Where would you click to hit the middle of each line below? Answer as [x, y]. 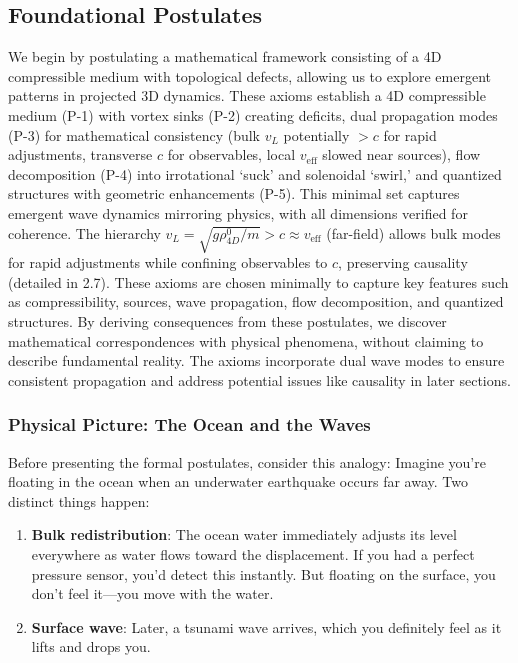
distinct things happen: [79, 500]
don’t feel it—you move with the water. [152, 593]
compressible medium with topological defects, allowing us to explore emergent [249, 75]
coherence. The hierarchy [84, 232]
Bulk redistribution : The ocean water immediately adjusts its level [244, 534]
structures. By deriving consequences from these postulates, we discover [227, 321]
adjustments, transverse [80, 154]
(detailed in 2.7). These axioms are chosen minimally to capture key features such [258, 281]
